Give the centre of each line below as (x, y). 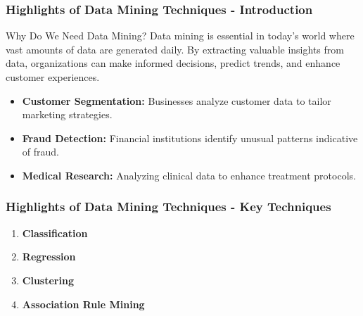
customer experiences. (53, 77)
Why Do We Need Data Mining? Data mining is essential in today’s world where (180, 36)
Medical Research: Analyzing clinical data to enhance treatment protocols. (189, 175)
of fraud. (40, 152)
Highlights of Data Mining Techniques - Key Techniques (168, 207)
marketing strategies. (67, 114)
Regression (49, 257)
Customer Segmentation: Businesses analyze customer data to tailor (177, 100)
